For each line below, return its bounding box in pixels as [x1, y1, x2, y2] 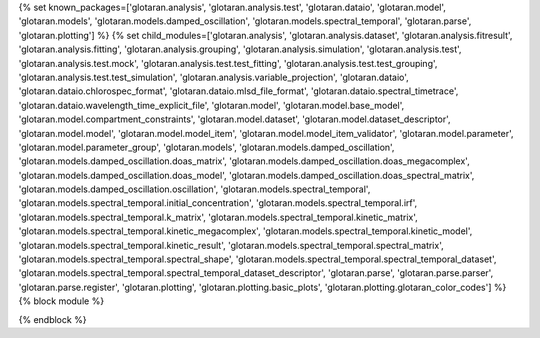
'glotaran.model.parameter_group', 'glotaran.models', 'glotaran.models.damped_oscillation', [18, 141, 395, 153]
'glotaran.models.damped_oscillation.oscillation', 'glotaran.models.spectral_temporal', [18, 183, 371, 195]
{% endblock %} [18, 313, 87, 325]
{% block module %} [18, 295, 105, 307]
